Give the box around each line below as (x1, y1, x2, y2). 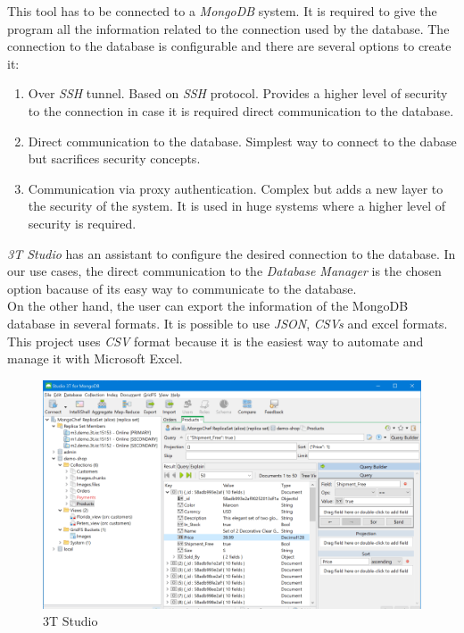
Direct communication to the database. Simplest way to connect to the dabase (28, 131, 457, 150)
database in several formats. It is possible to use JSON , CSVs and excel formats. (7, 313, 448, 332)
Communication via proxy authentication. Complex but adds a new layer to (28, 179, 443, 197)
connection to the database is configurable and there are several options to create (7, 37, 452, 55)
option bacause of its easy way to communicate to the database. (7, 279, 357, 297)
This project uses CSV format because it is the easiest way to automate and (7, 331, 424, 350)
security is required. (28, 213, 137, 232)
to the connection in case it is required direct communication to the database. (28, 101, 454, 120)
